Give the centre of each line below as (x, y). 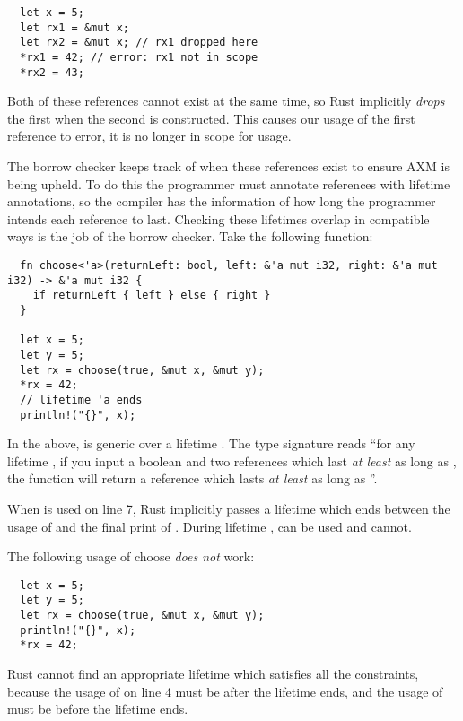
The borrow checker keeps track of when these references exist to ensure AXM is (228, 166)
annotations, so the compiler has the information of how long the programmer (222, 201)
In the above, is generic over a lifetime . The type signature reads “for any (211, 443)
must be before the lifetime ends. (98, 709)
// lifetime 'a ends (81, 400)
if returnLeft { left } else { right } (152, 295)
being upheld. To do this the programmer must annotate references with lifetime (229, 183)
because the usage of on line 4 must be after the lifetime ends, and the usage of (225, 691)
